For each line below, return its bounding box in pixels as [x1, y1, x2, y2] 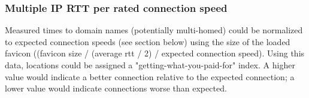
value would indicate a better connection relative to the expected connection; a [5, 70, 295, 83]
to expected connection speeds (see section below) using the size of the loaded [5, 35, 290, 48]
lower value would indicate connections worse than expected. [5, 82, 227, 94]
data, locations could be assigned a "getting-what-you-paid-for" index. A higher [5, 59, 295, 71]
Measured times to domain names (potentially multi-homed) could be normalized [5, 24, 303, 36]
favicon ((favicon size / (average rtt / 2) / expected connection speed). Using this [5, 47, 305, 59]
